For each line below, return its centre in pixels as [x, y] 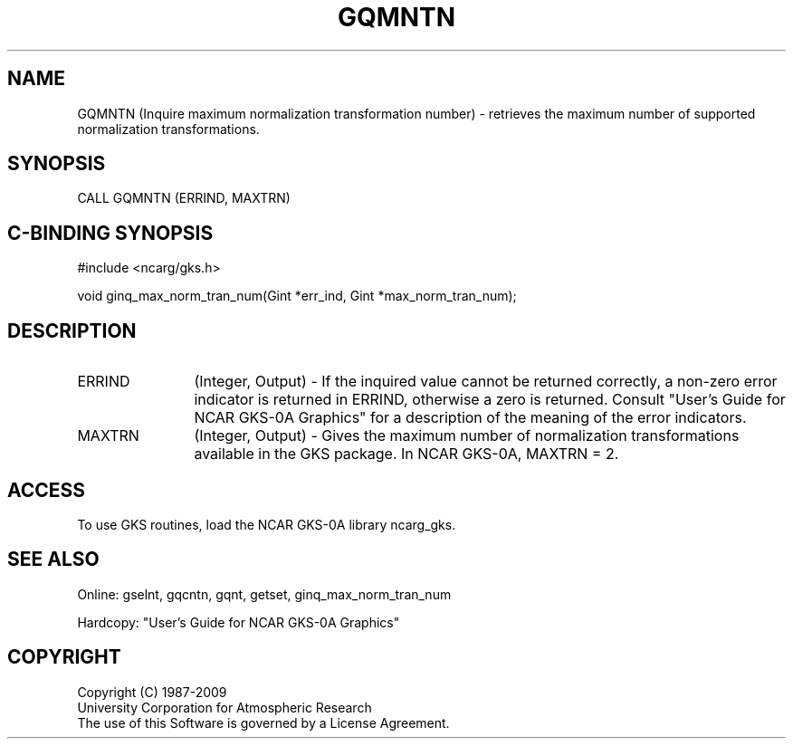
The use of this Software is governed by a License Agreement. [263, 722]
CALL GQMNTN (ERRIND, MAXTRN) [184, 198]
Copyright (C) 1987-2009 [152, 692]
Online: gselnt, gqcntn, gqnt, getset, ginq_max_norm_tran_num [264, 594]
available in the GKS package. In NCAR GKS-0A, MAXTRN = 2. [406, 454]
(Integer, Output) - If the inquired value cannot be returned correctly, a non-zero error [486, 382]
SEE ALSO [53, 559]
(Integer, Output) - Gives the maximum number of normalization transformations [467, 436]
